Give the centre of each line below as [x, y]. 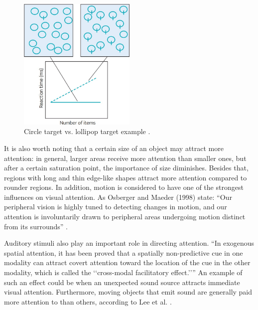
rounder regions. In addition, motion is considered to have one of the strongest [124, 187]
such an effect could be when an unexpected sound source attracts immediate [122, 282]
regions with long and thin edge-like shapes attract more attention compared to [126, 177]
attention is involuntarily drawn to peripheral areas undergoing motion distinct [125, 217]
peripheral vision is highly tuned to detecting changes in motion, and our [116, 207]
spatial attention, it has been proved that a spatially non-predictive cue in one [124, 252]
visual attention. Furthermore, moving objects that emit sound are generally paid [128, 292]
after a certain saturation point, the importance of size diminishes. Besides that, [126, 168]
